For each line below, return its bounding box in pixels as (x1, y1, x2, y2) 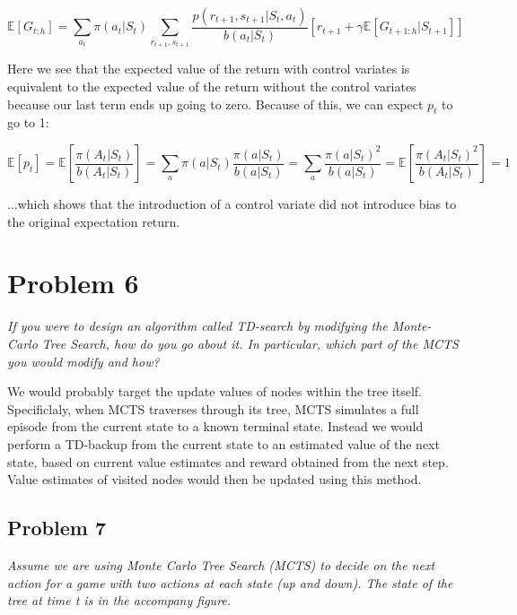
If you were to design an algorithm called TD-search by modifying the (7, 316, 388, 335)
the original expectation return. (7, 212, 180, 230)
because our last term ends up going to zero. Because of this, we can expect (7, 94, 424, 113)
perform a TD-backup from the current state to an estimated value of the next (7, 434, 440, 453)
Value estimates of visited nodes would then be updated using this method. (7, 470, 422, 489)
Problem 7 (7, 514, 106, 541)
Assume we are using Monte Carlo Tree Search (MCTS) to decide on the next (7, 555, 435, 574)
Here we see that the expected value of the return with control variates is (7, 59, 410, 78)
